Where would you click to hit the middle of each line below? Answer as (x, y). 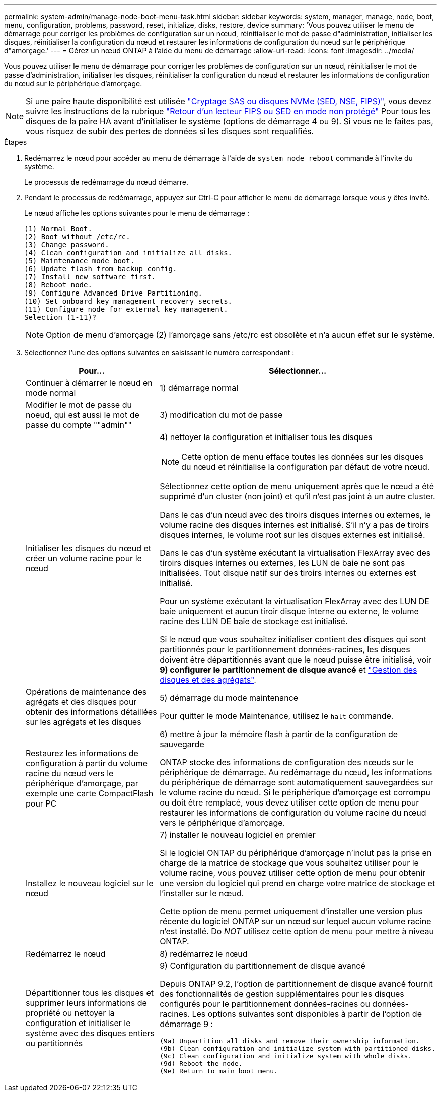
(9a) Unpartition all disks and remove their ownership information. (290, 1041)
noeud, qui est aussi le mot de (83, 415)
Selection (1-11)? (60, 317)
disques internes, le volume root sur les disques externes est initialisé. (292, 535)
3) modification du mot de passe (221, 415)
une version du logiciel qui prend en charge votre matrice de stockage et (298, 883)
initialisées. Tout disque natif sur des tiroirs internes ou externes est (288, 573)
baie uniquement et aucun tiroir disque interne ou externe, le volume (289, 611)
